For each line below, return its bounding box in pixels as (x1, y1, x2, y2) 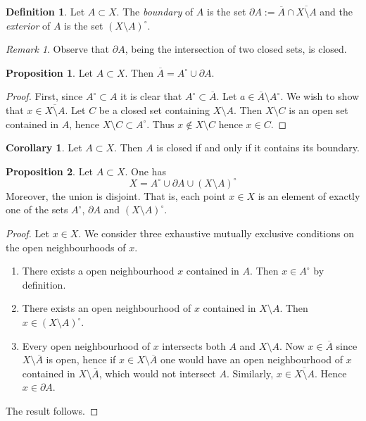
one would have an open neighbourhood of (160, 352, 343, 367)
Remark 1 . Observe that (6, 42, 110, 56)
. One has (125, 163, 166, 178)
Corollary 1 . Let (6, 140, 82, 155)
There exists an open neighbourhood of (22, 301, 191, 315)
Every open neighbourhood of (22, 338, 150, 353)
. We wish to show (280, 89, 360, 103)
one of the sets (6, 202, 68, 217)
